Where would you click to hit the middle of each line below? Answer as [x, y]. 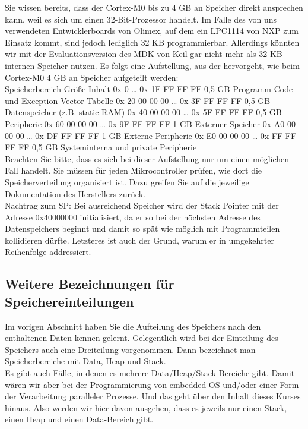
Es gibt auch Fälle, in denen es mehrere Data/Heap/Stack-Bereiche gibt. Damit [150, 373]
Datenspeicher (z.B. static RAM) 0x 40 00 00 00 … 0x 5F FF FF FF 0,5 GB [143, 112]
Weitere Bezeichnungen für [90, 284]
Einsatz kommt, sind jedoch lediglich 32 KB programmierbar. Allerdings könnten [152, 42]
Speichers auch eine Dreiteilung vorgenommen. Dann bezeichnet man [130, 349]
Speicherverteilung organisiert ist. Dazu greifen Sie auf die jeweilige [127, 182]
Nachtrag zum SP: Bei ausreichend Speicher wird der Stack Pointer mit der [142, 205]
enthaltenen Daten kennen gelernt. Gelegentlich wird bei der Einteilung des [142, 338]
